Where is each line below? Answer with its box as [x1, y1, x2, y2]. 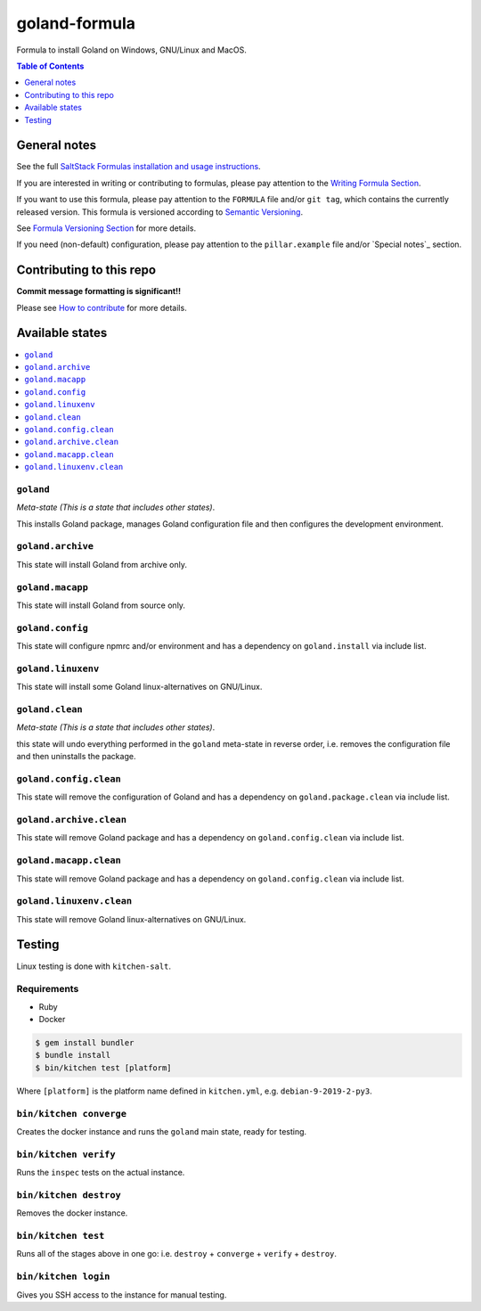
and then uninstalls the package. [16, 751, 136, 762]
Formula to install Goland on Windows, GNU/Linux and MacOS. [16, 45, 247, 55]
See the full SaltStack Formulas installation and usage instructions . [16, 161, 262, 172]
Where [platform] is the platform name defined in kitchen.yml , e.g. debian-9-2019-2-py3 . [16, 1086, 373, 1096]
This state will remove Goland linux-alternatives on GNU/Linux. [16, 914, 247, 924]
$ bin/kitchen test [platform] [35, 1062, 173, 1073]
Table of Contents [16, 61, 85, 71]
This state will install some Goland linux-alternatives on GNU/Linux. [16, 682, 263, 692]
